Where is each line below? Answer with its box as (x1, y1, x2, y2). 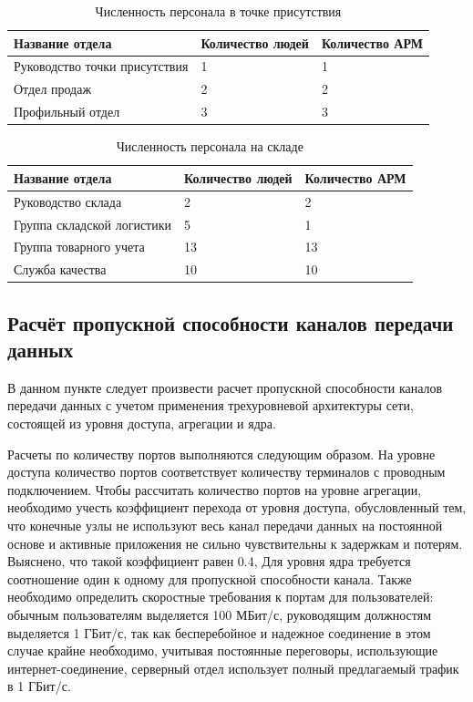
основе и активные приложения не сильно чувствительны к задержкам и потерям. (7, 533, 463, 552)
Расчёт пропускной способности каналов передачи (7, 308, 454, 336)
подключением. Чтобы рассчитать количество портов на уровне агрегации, (7, 480, 422, 499)
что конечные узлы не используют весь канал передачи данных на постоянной (7, 516, 443, 535)
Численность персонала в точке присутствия (95, 2, 342, 20)
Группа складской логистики (14, 214, 172, 233)
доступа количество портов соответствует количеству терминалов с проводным (7, 462, 446, 481)
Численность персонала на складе (116, 137, 303, 156)
